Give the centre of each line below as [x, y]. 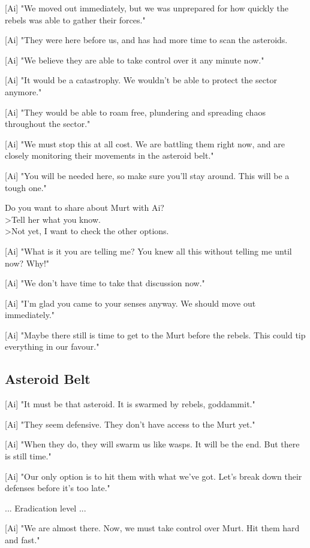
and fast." [22, 540]
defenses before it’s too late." [58, 488]
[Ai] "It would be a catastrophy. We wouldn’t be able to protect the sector [141, 80]
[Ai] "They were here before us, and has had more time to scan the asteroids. [146, 40]
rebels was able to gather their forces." [75, 19]
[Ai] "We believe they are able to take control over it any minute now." [135, 60]
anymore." [23, 91]
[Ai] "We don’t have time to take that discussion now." [105, 283]
